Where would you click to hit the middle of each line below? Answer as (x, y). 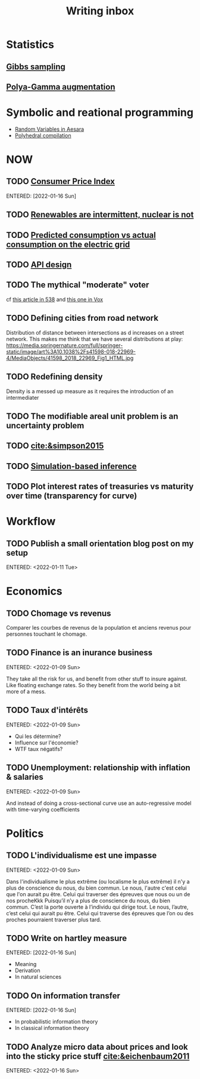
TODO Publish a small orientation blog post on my (100, 543)
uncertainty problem (45, 425)
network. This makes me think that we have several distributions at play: (95, 339)
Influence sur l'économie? (46, 743)
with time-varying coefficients (43, 809)
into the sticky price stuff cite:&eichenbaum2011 (98, 1056)
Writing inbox (100, 11)
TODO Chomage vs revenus (59, 613)
